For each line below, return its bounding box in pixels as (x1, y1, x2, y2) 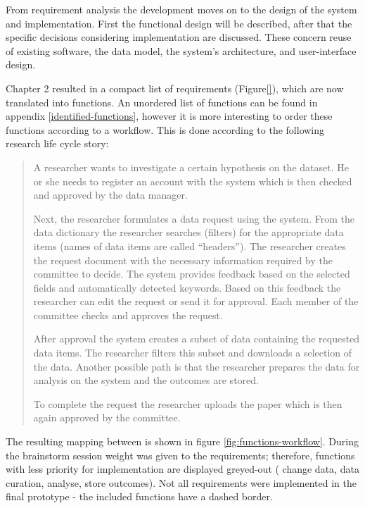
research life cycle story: (6, 136, 109, 151)
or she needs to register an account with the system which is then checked (33, 173, 352, 188)
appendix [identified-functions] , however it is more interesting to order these (6, 109, 333, 123)
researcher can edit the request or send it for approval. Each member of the (33, 294, 359, 309)
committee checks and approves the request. (33, 307, 223, 322)
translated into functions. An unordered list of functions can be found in (6, 94, 318, 109)
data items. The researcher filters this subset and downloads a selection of (33, 345, 352, 360)
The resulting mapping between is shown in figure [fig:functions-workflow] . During (6, 434, 359, 449)
